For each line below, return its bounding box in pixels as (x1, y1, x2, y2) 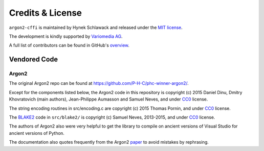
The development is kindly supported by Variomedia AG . (9, 33, 123, 39)
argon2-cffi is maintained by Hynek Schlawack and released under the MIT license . (9, 25, 183, 30)
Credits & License (9, 7, 82, 18)
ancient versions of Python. (9, 130, 65, 136)
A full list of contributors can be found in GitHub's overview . (9, 42, 130, 49)
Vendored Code (9, 55, 58, 64)
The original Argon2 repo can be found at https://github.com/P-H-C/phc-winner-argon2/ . (9, 80, 189, 86)
